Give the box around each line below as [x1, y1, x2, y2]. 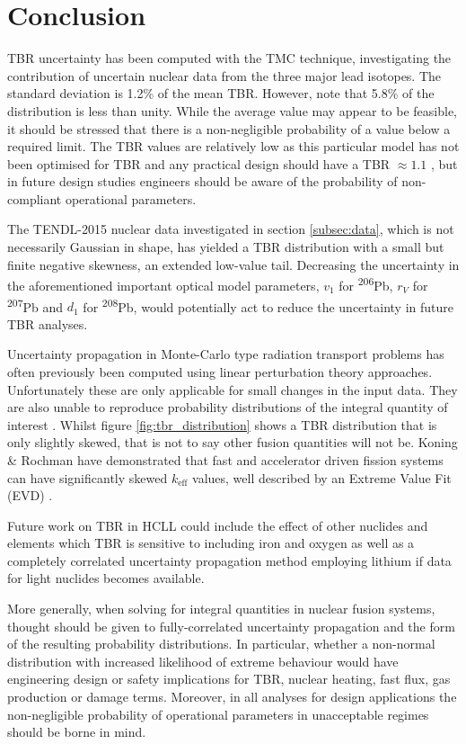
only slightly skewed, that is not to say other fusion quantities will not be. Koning [7, 433, 458, 452]
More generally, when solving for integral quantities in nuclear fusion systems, [7, 599, 435, 618]
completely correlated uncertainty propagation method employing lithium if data [7, 551, 452, 569]
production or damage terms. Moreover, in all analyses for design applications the [7, 687, 457, 706]
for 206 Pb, [339, 273, 393, 294]
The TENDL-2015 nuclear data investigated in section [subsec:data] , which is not [7, 220, 454, 238]
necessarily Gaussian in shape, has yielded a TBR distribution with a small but [7, 238, 444, 256]
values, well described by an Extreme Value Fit [192, 468, 452, 487]
